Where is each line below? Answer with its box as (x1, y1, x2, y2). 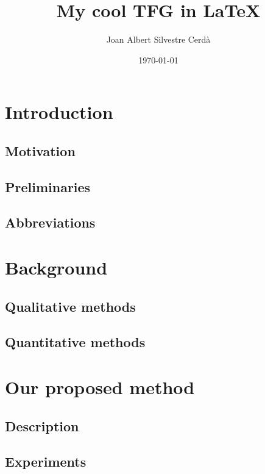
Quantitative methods (5, 332, 146, 351)
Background (5, 255, 108, 280)
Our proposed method (5, 374, 195, 399)
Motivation (5, 141, 76, 160)
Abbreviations (5, 213, 96, 232)
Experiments (5, 452, 87, 471)
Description (5, 416, 79, 435)
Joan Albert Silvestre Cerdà (106, 33, 211, 46)
